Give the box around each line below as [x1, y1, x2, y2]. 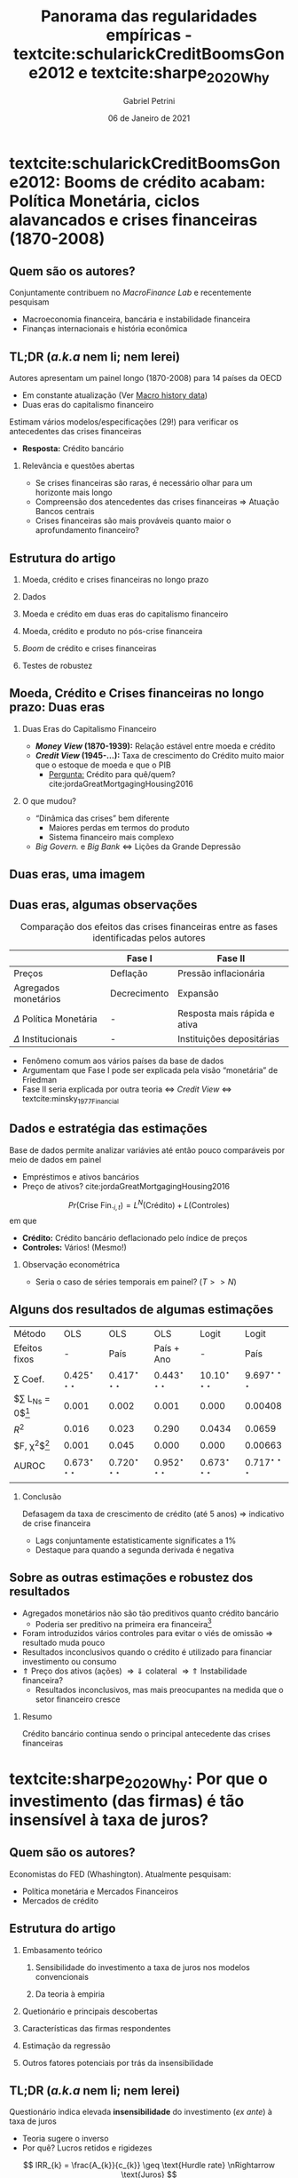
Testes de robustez [21, 660, 93, 671]
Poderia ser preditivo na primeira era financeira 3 [35, 1617, 212, 1629]
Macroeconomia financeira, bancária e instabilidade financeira [21, 314, 251, 325]
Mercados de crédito [21, 1895, 99, 1906]
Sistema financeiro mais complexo [48, 831, 175, 842]
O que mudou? [21, 795, 77, 806]
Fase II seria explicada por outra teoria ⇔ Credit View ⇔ [21, 1084, 232, 1094]
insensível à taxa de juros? [9, 1809, 209, 1830]
